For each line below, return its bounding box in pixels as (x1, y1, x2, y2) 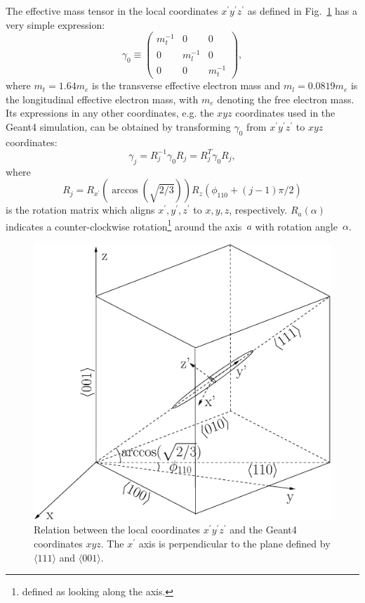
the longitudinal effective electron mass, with (6, 91, 199, 106)
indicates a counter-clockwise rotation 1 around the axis (6, 216, 242, 233)
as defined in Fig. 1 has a (247, 4, 358, 18)
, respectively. (229, 202, 288, 217)
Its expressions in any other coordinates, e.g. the (6, 105, 214, 120)
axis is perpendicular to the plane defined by (138, 536, 331, 550)
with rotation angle (255, 219, 338, 233)
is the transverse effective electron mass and (91, 78, 281, 93)
